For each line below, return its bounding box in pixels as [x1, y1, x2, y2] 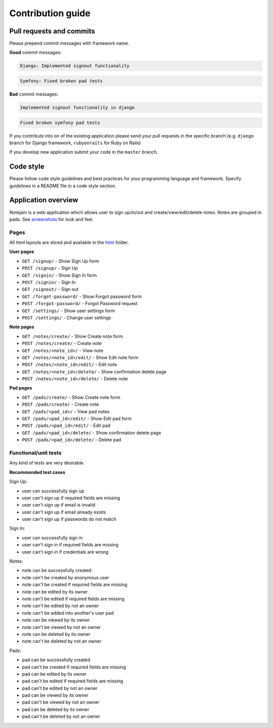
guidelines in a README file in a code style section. [9, 183, 116, 189]
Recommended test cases [9, 469, 66, 475]
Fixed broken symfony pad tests [20, 119, 101, 125]
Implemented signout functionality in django [20, 104, 135, 110]
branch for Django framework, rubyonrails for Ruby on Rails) [9, 140, 141, 146]
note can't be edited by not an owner [22, 603, 99, 609]
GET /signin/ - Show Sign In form [22, 272, 97, 278]
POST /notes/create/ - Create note [22, 340, 102, 347]
